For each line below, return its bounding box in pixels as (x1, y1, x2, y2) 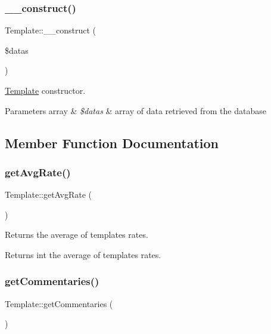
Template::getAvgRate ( (5, 188, 92, 201)
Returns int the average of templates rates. (5, 248, 161, 261)
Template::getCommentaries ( (5, 297, 113, 310)
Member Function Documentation (5, 133, 219, 152)
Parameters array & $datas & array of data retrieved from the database (5, 104, 266, 117)
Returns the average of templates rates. (5, 228, 148, 241)
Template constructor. (5, 84, 86, 96)
